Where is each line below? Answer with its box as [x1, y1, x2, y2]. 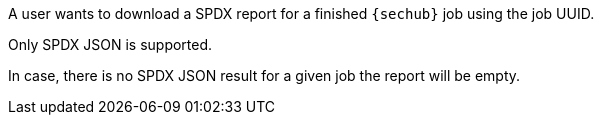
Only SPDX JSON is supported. [8, 36, 213, 53]
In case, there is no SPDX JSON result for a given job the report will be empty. [8, 67, 521, 84]
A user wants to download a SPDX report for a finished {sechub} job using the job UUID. [8, 5, 595, 22]
